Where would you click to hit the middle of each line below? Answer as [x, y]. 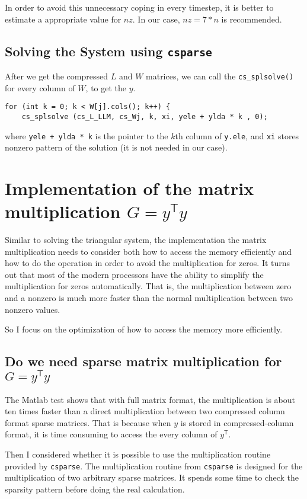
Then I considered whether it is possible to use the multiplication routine [138, 454]
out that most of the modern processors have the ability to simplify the [134, 274]
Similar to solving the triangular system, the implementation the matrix [136, 240]
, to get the [106, 87]
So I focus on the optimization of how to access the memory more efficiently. [144, 329]
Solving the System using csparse [108, 51]
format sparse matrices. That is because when [88, 422]
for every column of [40, 87]
